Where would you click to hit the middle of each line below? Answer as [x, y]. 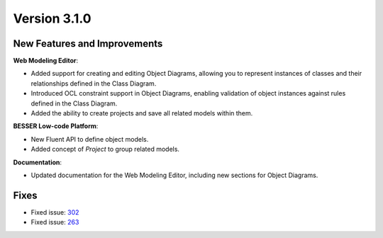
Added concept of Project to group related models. [105, 149]
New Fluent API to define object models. [90, 139]
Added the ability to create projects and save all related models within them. [142, 113]
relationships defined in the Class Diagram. [94, 83]
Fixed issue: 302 [55, 212]
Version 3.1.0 [52, 18]
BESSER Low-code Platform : [56, 126]
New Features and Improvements [88, 44]
